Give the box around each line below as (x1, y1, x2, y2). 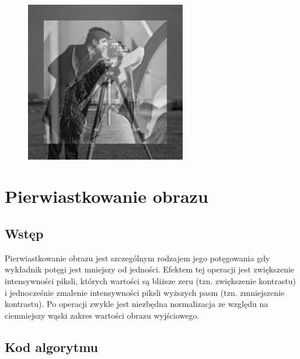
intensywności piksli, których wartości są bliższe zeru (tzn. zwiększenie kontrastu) (5, 274, 296, 286)
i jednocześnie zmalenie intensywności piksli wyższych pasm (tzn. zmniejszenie (5, 286, 285, 298)
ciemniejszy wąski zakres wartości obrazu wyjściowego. (5, 309, 200, 321)
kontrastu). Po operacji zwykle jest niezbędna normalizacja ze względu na (5, 298, 268, 310)
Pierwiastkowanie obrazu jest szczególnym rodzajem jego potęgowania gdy (5, 251, 270, 264)
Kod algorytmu (5, 337, 98, 355)
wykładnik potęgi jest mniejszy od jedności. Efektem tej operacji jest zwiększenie (5, 263, 295, 275)
